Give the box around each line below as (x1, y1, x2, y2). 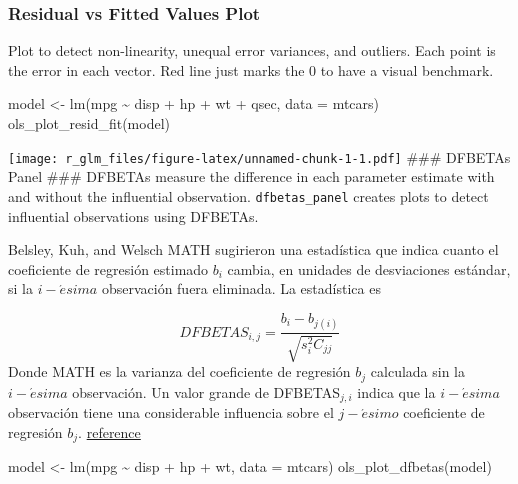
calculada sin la (370, 361, 466, 382)
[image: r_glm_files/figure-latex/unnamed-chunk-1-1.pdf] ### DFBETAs (8, 146, 511, 167)
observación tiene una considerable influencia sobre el (8, 402, 334, 423)
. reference (78, 421, 141, 442)
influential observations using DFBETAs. (8, 205, 259, 226)
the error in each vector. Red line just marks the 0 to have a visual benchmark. (8, 59, 494, 80)
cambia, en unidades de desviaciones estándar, (227, 258, 511, 279)
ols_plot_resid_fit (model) (8, 113, 170, 133)
